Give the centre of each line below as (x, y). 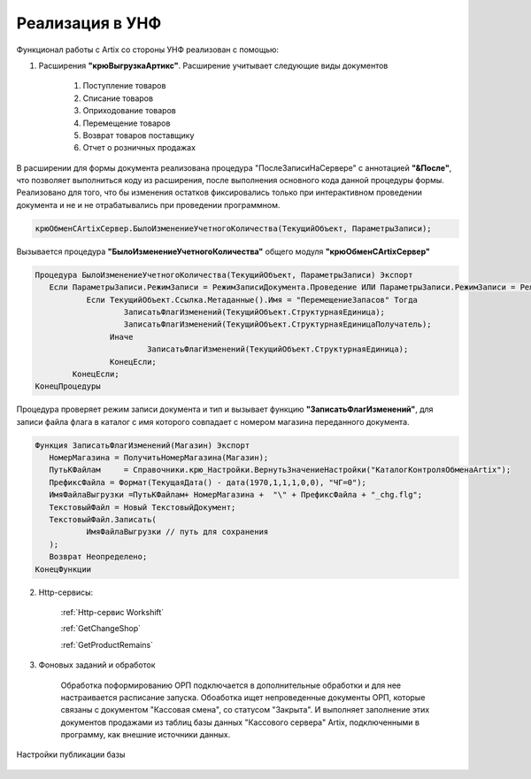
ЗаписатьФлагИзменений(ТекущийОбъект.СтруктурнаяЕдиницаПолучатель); (278, 324)
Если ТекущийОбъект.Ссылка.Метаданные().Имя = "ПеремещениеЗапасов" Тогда (252, 300)
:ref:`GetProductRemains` (107, 644)
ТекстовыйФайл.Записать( (103, 520)
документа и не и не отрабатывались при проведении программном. (148, 204)
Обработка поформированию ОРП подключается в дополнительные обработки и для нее (231, 685)
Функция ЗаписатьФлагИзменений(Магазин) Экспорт (142, 445)
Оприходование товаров (129, 111)
